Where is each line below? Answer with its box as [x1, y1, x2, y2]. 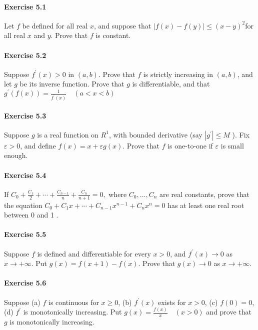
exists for [158, 296, 186, 307]
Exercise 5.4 [4, 169, 46, 180]
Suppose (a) [4, 296, 40, 307]
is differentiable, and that [132, 78, 210, 89]
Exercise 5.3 [4, 110, 46, 120]
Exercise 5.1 [4, 1, 46, 11]
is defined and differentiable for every [37, 248, 151, 258]
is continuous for [48, 296, 99, 307]
